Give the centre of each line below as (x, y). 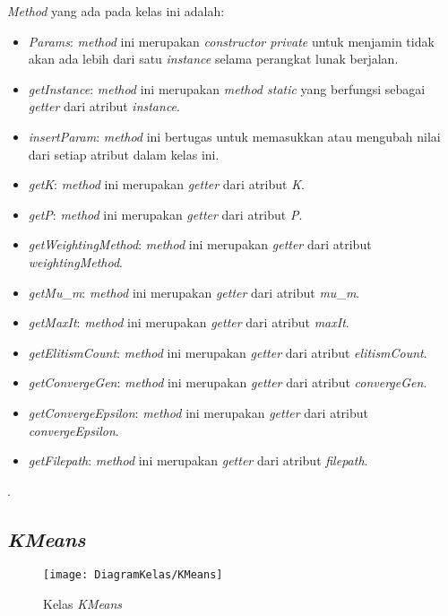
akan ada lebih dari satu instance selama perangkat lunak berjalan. (213, 59)
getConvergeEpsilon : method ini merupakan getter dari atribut (198, 412)
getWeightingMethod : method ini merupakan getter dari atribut (200, 244)
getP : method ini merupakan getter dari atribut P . (165, 214)
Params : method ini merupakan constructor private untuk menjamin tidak (231, 41)
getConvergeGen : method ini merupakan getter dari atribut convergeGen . (228, 382)
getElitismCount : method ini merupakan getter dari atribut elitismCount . (228, 352)
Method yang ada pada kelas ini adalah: (116, 11)
